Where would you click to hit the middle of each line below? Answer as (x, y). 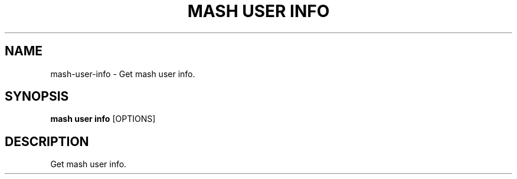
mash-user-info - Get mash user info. (123, 74)
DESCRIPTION (47, 141)
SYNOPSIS (37, 97)
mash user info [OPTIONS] (103, 119)
